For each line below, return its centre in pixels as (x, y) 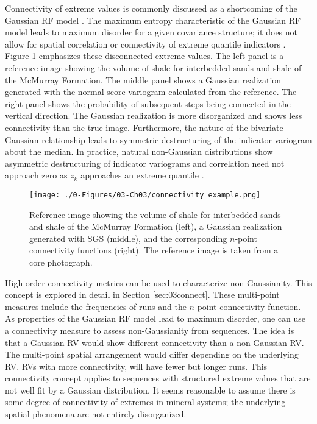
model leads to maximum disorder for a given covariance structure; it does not (151, 32)
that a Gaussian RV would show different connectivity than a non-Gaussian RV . (155, 342)
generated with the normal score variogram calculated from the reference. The (151, 92)
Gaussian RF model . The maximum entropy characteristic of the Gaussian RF (153, 20)
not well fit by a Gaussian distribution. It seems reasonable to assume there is (150, 390)
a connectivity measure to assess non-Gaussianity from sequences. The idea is (150, 330)
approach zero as (36, 175)
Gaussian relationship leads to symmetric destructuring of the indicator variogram (158, 139)
